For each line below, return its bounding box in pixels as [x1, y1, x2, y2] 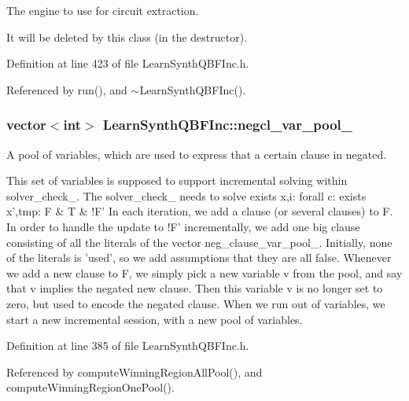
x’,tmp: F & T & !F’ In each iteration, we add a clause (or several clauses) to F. [6, 203, 393, 219]
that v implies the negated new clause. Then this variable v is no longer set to [6, 280, 383, 296]
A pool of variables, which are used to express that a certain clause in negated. [6, 145, 387, 162]
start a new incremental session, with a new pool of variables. [6, 311, 303, 327]
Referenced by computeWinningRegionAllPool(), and [6, 363, 263, 380]
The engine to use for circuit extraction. [6, 2, 199, 18]
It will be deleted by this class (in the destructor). [6, 28, 248, 45]
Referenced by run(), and [6, 81, 127, 97]
